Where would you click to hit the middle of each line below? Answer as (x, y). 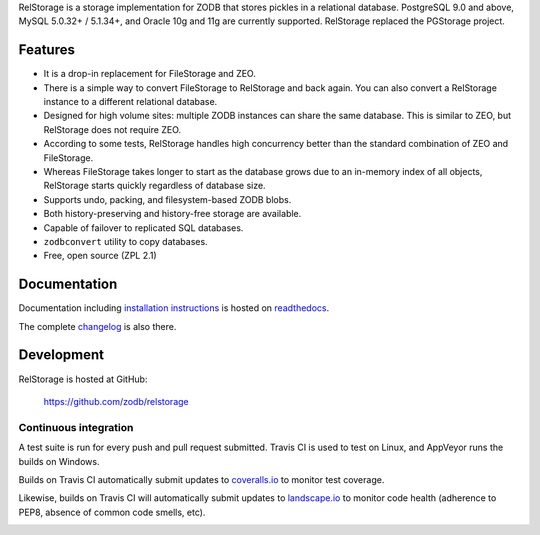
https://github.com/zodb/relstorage (116, 401)
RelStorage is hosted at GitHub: (83, 379)
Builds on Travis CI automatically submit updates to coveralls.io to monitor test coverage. (201, 479)
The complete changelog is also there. (97, 326)
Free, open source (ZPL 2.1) (100, 256)
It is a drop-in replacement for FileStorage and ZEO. (150, 74)
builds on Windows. (59, 461)
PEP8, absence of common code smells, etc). (112, 512)
